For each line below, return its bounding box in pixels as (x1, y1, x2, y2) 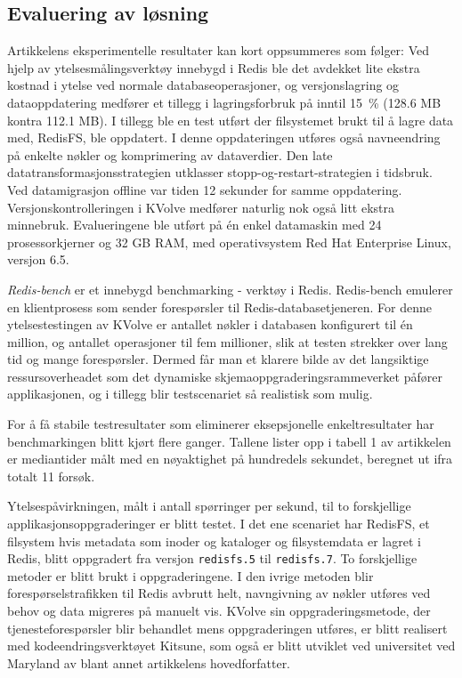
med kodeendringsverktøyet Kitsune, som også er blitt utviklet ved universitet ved (7, 636, 456, 655)
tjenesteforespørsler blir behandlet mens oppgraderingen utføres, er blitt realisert (7, 618, 448, 637)
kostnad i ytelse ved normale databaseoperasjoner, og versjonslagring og (7, 76, 400, 94)
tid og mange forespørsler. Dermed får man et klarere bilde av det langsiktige (7, 350, 429, 368)
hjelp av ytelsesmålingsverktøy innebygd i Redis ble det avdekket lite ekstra (7, 58, 420, 77)
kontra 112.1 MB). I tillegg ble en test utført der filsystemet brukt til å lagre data (7, 110, 454, 129)
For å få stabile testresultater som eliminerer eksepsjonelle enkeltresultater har (7, 415, 434, 433)
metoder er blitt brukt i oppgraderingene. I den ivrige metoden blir (7, 566, 374, 585)
